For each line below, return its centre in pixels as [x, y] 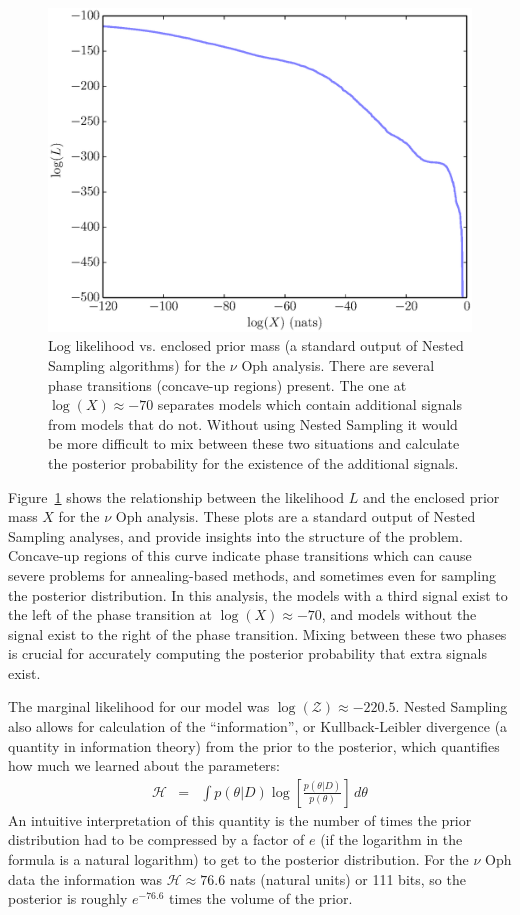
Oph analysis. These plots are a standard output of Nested [295, 516]
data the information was [85, 878]
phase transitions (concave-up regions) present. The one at [227, 384]
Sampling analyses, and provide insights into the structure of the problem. [235, 535]
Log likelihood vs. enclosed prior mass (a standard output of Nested [256, 345]
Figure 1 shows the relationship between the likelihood [176, 496]
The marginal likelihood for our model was [139, 706]
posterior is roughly [68, 898]
